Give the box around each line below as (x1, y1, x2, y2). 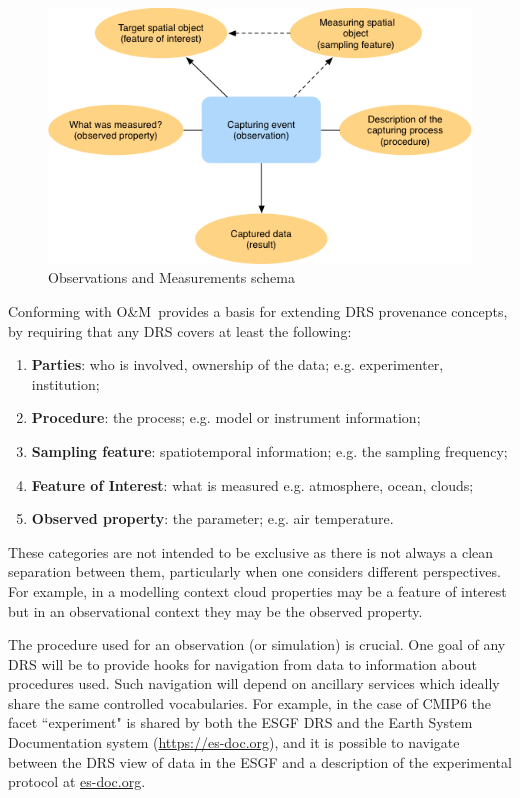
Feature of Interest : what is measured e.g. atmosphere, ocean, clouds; (31, 474, 474, 495)
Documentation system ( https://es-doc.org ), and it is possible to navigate (8, 732, 460, 753)
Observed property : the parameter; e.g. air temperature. (31, 508, 394, 529)
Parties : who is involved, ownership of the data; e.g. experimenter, (31, 354, 444, 375)
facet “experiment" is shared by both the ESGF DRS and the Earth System (8, 712, 473, 733)
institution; (31, 373, 100, 394)
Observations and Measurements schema (48, 267, 295, 288)
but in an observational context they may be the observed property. (8, 600, 423, 621)
